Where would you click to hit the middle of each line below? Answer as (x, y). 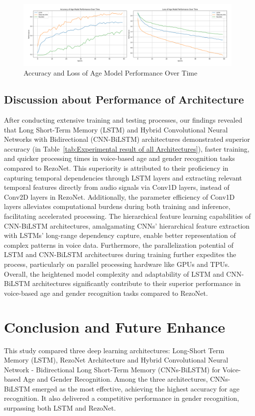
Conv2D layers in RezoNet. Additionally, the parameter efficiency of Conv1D (119, 196)
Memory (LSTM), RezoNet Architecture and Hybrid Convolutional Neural (116, 360)
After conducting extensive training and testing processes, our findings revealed (123, 120)
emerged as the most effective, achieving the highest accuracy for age (136, 388)
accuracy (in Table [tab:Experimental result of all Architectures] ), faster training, (127, 148)
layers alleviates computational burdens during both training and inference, (117, 206)
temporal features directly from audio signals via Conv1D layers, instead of (117, 187)
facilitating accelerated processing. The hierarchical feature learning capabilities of (127, 216)
